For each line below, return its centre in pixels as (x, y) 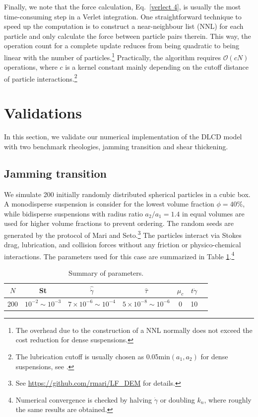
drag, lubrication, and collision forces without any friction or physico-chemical (123, 245)
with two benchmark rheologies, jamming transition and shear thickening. (116, 146)
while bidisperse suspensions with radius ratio (73, 213)
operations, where (31, 67)
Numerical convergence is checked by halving (84, 399)
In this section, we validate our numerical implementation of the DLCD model (123, 137)
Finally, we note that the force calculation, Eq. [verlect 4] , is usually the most (123, 6)
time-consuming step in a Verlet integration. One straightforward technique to (123, 16)
